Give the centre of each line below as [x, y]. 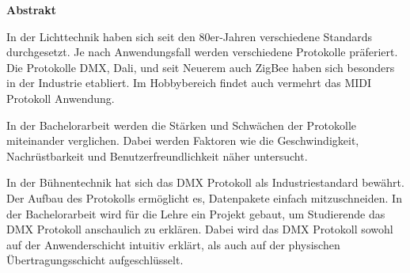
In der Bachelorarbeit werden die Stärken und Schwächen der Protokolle [182, 125]
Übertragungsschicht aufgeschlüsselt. [95, 260]
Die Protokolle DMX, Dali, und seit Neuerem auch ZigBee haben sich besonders [201, 67]
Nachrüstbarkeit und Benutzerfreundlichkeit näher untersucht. [157, 155]
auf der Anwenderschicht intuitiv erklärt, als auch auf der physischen [173, 244]
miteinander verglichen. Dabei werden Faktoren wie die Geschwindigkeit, [183, 140]
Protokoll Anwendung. [61, 98]
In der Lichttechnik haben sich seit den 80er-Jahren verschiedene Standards [190, 36]
